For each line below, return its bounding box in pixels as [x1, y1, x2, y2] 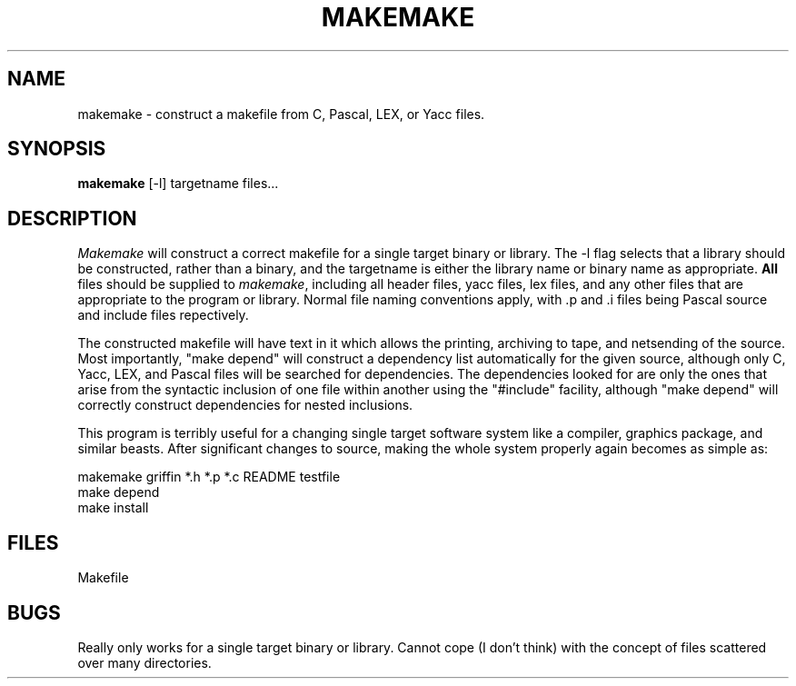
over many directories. [77, 654, 212, 671]
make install [77, 500, 149, 516]
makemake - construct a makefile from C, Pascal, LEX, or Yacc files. [77, 105, 485, 122]
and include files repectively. [77, 307, 249, 323]
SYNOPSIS [7, 137, 106, 161]
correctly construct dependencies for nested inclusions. [77, 397, 413, 413]
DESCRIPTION [7, 206, 137, 230]
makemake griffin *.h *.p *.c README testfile [77, 469, 341, 485]
